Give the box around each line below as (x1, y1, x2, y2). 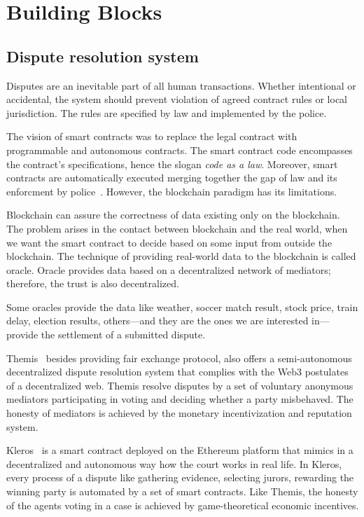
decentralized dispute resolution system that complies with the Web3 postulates (6, 364, 349, 379)
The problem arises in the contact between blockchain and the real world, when (6, 221, 348, 235)
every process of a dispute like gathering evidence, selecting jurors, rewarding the (6, 470, 354, 485)
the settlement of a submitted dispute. (41, 327, 206, 342)
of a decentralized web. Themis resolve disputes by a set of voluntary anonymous (6, 378, 353, 392)
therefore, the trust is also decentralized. (6, 276, 179, 291)
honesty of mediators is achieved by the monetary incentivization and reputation (6, 406, 352, 420)
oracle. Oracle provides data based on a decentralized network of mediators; (6, 262, 331, 277)
